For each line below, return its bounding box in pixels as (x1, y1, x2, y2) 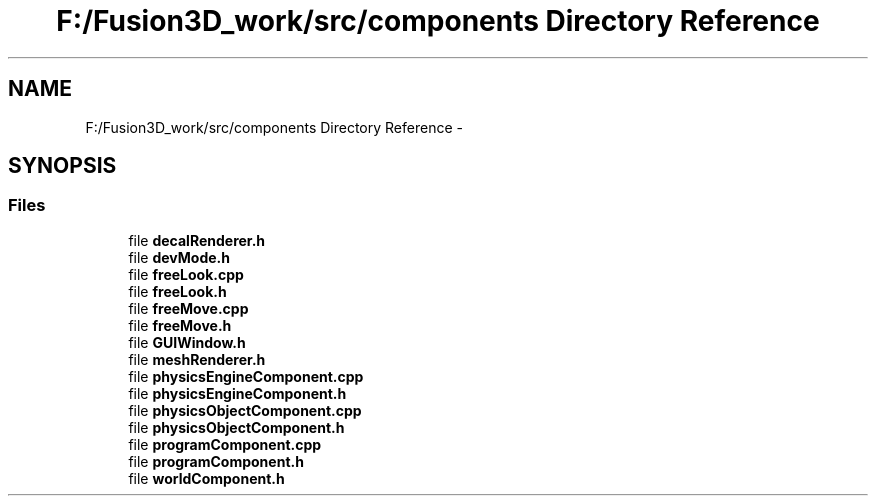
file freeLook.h (128, 282, 227, 300)
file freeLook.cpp (128, 265, 244, 283)
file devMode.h (128, 248, 230, 266)
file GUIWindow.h (128, 333, 246, 351)
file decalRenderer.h (128, 231, 266, 249)
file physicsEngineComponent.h (128, 384, 347, 402)
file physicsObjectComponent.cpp (128, 401, 362, 419)
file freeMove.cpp (128, 299, 249, 317)
